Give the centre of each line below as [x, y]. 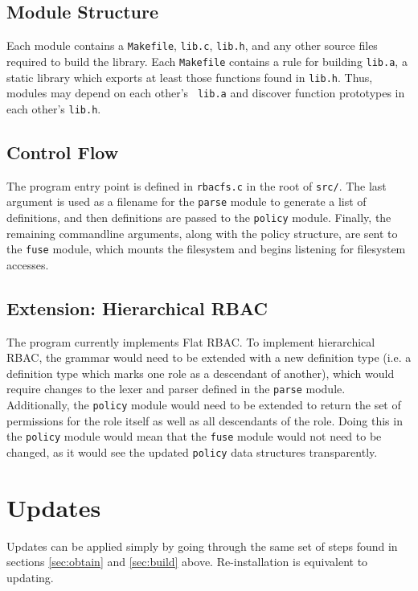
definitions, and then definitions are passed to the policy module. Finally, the [199, 217]
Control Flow [63, 152]
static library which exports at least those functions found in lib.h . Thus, [190, 77]
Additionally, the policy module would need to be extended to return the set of [204, 405]
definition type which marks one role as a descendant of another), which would [201, 373]
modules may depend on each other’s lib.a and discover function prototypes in [206, 93]
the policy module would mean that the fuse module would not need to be [194, 436]
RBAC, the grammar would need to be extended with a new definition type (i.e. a [209, 357]
